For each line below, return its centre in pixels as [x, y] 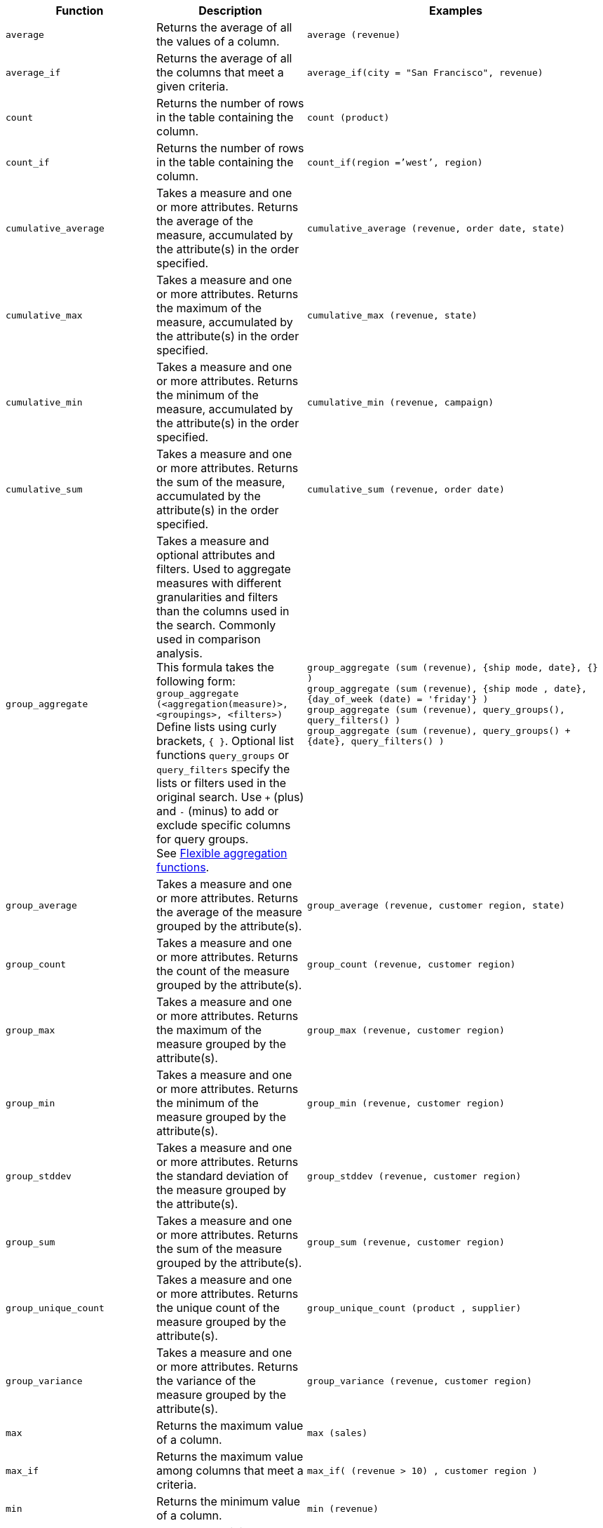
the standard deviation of [223, 1176]
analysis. [179, 653]
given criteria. [192, 86]
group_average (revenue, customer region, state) [436, 905]
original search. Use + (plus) [230, 797]
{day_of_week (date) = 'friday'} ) [398, 699]
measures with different [219, 583]
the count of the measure [223, 971]
